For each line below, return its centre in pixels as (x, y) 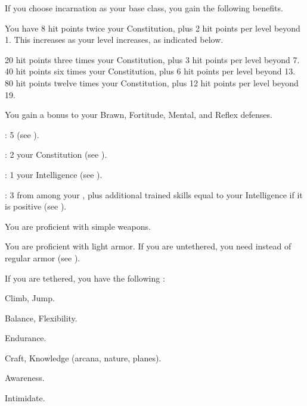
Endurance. (26, 338)
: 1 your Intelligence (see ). (54, 174)
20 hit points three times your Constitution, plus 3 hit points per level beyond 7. (152, 59)
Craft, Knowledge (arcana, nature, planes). (83, 357)
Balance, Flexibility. (41, 318)
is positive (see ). (36, 206)
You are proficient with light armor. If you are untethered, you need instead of (148, 246)
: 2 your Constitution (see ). (56, 154)
